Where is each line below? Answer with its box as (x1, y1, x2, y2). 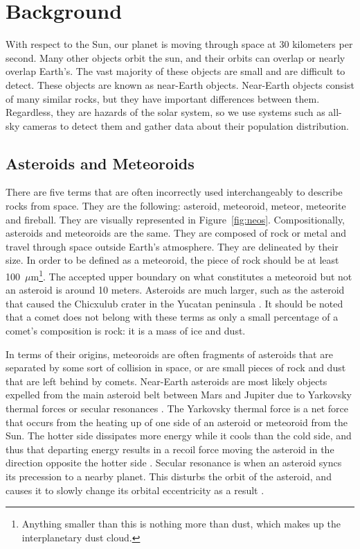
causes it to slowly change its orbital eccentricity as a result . (6, 482, 264, 497)
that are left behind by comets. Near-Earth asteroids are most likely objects (6, 373, 327, 388)
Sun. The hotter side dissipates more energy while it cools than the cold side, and (6, 428, 352, 443)
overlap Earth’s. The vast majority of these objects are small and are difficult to (6, 64, 345, 78)
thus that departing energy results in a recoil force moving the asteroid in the (6, 441, 334, 456)
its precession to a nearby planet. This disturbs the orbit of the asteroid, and (6, 469, 332, 484)
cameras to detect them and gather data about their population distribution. (22, 118, 349, 133)
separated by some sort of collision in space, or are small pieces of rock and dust (6, 360, 346, 375)
